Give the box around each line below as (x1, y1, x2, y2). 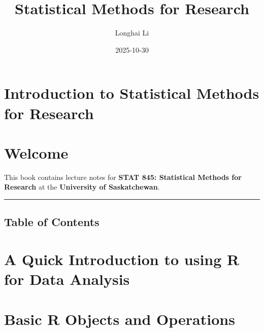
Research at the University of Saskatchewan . (4, 181, 160, 192)
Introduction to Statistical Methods (4, 83, 259, 103)
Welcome (4, 142, 69, 163)
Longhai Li (115, 27, 149, 38)
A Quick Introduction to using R (4, 248, 240, 269)
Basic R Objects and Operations (4, 308, 235, 329)
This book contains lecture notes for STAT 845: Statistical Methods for (4, 171, 242, 182)
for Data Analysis (4, 269, 130, 289)
